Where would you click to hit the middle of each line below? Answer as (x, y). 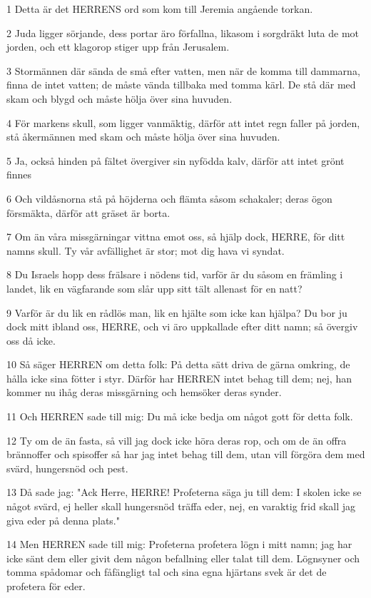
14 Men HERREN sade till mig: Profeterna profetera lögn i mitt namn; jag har (179, 544)
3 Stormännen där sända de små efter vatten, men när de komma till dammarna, (183, 70)
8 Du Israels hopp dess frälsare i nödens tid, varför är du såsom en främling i (175, 274)
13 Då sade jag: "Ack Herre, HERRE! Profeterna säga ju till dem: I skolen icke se (184, 492)
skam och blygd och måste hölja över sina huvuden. (120, 98)
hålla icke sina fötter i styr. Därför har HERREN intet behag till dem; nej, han (179, 378)
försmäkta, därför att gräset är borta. (88, 212)
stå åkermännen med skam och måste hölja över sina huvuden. (143, 137)
